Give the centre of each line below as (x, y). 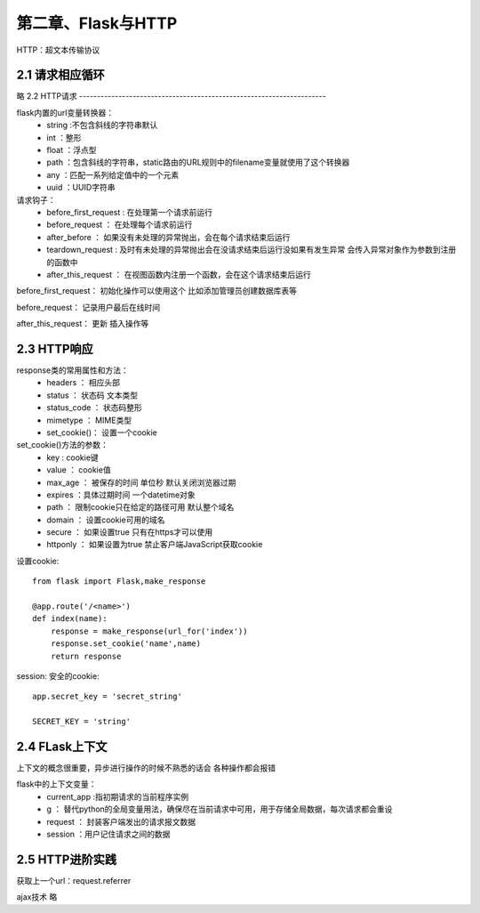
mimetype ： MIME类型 (89, 420)
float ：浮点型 (72, 150)
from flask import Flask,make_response (119, 582)
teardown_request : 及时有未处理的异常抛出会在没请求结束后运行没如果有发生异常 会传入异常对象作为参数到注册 (252, 250)
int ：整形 (64, 137)
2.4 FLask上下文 (62, 746)
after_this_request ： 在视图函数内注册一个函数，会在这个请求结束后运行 (179, 274)
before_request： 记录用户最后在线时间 (88, 307)
